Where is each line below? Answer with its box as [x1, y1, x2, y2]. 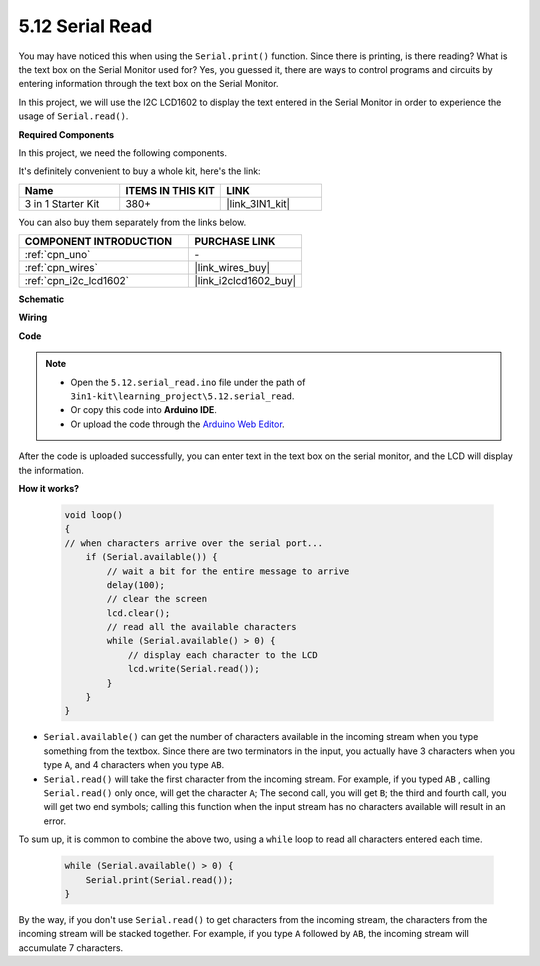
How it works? [18, 482, 80, 494]
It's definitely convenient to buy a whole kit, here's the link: [18, 165, 261, 177]
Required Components [18, 128, 115, 140]
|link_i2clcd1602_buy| [194, 274, 297, 288]
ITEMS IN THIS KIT [125, 183, 215, 197]
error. [43, 815, 67, 827]
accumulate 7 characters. [18, 941, 124, 954]
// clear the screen [106, 593, 208, 605]
